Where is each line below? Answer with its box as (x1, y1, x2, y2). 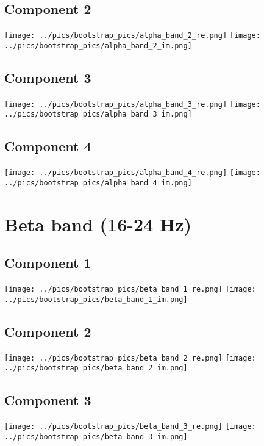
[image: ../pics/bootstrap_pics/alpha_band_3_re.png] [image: (4, 99, 260, 109)
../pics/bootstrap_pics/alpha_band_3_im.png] (4, 110, 192, 119)
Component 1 (4, 253, 91, 272)
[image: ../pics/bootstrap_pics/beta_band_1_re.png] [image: (4, 285, 256, 294)
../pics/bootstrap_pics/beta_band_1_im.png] (4, 295, 188, 304)
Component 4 (4, 137, 91, 156)
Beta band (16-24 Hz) (4, 211, 191, 236)
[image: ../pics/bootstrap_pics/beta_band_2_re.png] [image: (4, 353, 256, 362)
